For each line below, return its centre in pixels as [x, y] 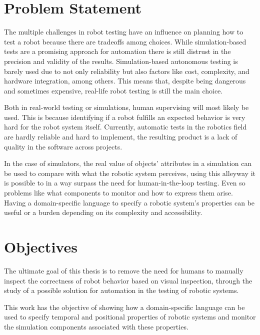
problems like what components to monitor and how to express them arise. [118, 193]
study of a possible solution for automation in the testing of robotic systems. [121, 290]
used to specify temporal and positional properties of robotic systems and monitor [130, 317]
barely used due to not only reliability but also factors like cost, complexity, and [127, 71]
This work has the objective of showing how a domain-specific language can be [124, 307]
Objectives [41, 246]
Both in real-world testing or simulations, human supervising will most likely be [126, 107]
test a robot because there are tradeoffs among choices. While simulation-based [125, 41]
